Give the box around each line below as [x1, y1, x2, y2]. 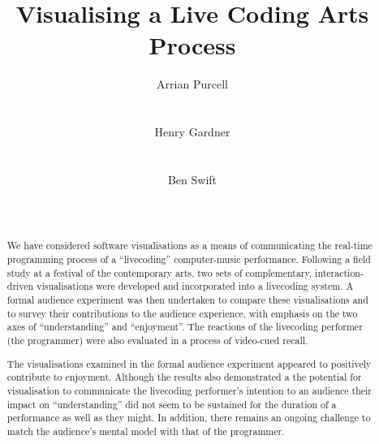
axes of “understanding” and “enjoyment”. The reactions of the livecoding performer [6, 320, 363, 334]
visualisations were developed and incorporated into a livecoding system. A [37, 279, 354, 293]
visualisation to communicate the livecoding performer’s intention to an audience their [6, 383, 373, 397]
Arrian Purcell [157, 75, 228, 93]
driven [6, 279, 34, 293]
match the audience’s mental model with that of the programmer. [6, 424, 285, 438]
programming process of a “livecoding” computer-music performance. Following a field [6, 252, 371, 266]
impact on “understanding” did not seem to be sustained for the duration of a [6, 397, 337, 411]
